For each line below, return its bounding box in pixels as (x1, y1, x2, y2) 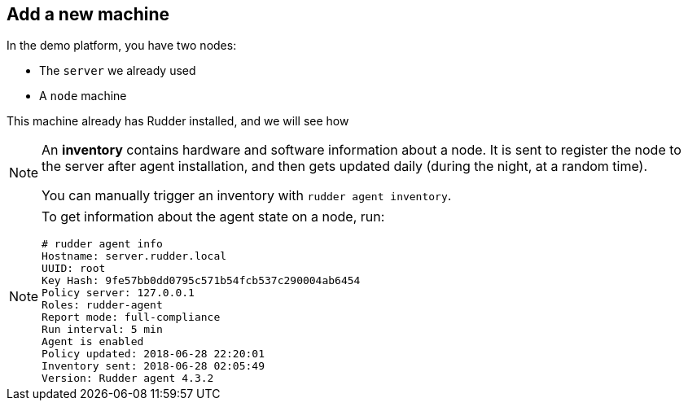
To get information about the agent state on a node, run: (42, 208, 385, 225)
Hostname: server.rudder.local (42, 250, 227, 263)
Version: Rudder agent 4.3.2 (42, 372, 214, 385)
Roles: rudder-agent (42, 299, 163, 312)
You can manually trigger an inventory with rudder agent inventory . (42, 187, 452, 204)
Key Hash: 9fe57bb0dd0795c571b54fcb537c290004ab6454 (42, 274, 361, 287)
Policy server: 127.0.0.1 (42, 287, 195, 300)
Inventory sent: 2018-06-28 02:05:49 (42, 360, 265, 373)
